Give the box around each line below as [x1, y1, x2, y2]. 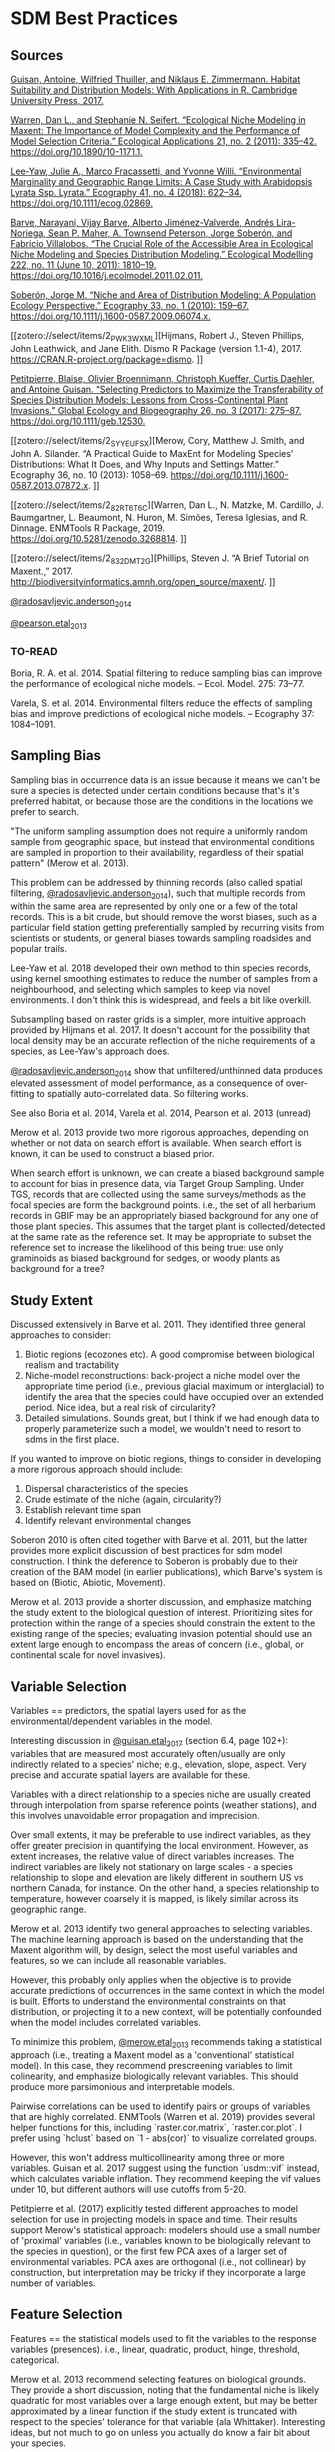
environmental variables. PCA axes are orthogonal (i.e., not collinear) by [10, 2255, 307, 2267]
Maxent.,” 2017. [10, 565, 73, 577]
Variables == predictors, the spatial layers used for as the [10, 1705, 247, 1717]
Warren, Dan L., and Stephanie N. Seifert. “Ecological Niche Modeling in [10, 114, 307, 126]
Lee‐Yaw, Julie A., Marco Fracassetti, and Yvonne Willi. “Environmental [10, 165, 302, 177]
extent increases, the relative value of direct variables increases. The [10, 1850, 295, 1862]
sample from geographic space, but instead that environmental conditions [10, 835, 315, 847]
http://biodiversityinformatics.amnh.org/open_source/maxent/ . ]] [10, 576, 276, 588]
